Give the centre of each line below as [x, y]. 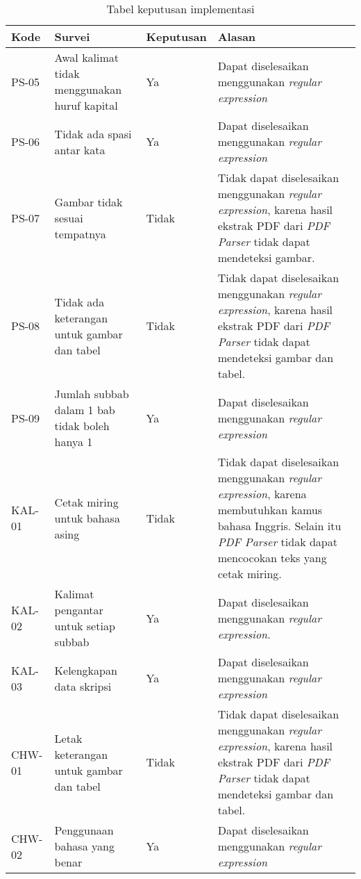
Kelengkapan [86, 670]
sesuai [69, 217]
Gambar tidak [89, 202]
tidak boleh [82, 426]
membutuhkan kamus [270, 510]
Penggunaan [84, 830]
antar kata [80, 149]
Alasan [237, 36]
